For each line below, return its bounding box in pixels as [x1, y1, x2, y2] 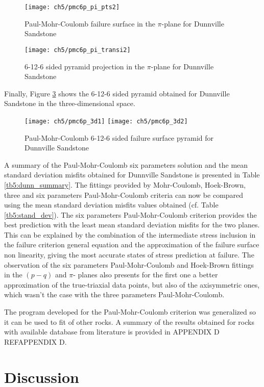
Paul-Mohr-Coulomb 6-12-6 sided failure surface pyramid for [25, 132, 214, 143]
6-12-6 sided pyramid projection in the [25, 61, 145, 71]
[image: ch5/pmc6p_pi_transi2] [25, 46, 131, 54]
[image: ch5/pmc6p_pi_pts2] [25, 4, 120, 11]
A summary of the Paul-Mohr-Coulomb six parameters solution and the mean [4, 159, 248, 170]
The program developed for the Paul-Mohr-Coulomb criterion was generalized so [4, 306, 256, 317]
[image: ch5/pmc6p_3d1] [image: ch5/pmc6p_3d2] [25, 117, 188, 125]
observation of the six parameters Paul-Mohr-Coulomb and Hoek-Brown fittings [4, 259, 254, 270]
